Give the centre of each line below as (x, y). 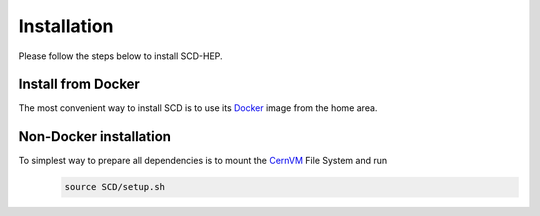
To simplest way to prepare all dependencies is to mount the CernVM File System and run (203, 161)
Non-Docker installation (95, 136)
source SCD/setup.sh (114, 187)
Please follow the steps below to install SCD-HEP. (121, 56)
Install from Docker (79, 84)
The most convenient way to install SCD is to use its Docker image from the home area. (198, 108)
